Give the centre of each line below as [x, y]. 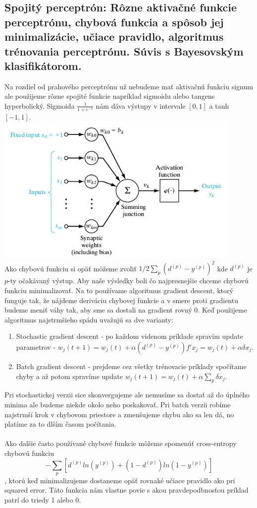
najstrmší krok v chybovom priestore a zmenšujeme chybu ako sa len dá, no [119, 414]
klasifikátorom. [43, 65]
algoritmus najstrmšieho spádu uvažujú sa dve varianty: [89, 319]
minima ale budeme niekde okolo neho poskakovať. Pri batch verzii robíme [118, 404]
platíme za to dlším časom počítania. [60, 424]
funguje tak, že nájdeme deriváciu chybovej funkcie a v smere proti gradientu [121, 300]
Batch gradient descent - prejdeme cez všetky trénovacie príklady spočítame [131, 366]
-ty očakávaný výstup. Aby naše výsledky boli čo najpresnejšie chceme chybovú [128, 281]
